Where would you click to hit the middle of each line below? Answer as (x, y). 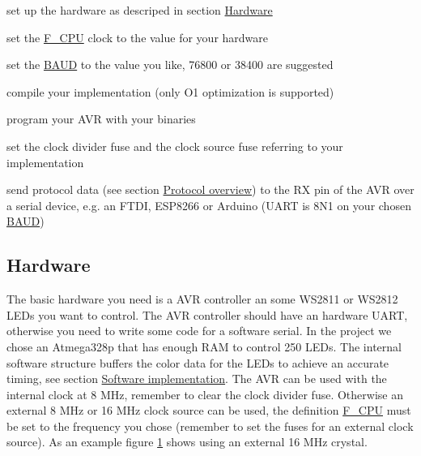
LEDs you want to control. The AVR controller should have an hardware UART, (207, 314)
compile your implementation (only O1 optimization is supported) (170, 91)
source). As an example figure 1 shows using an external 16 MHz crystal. (187, 442)
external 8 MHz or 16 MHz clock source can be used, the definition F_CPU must (209, 410)
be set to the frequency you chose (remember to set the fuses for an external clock (210, 426)
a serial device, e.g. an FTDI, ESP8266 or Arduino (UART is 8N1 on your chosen (209, 205)
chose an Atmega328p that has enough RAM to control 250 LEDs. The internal (204, 346)
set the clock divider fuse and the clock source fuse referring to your (175, 146)
